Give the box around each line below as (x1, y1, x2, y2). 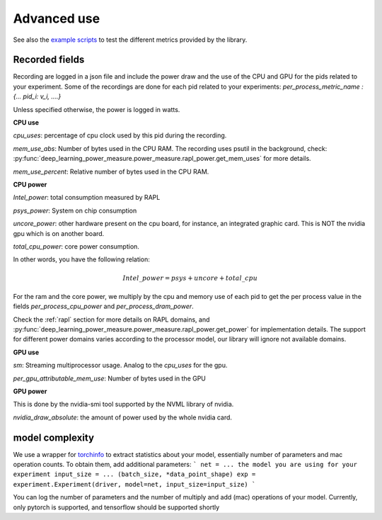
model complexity (13, 431, 95, 443)
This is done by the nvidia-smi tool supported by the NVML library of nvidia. (13, 400, 234, 409)
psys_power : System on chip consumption (13, 206, 137, 215)
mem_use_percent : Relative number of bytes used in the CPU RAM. (13, 167, 209, 176)
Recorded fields (13, 54, 85, 66)
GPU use (13, 348, 40, 356)
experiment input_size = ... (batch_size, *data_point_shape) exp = (13, 470, 256, 478)
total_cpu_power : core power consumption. (13, 242, 139, 251)
